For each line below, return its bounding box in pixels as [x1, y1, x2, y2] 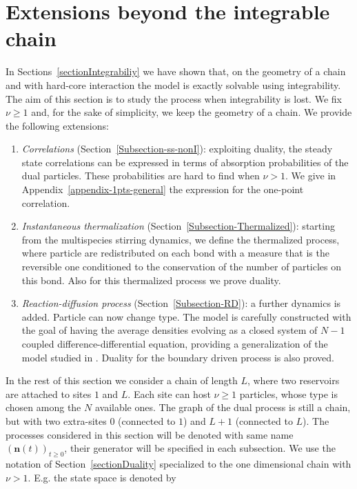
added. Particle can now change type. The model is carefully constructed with [21, 309, 351, 323]
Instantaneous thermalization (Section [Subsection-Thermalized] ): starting [21, 219, 335, 233]
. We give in [285, 168, 336, 183]
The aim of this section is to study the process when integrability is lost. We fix [6, 91, 342, 106]
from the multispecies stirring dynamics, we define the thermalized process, [21, 232, 340, 246]
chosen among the [6, 400, 81, 415]
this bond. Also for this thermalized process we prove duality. [21, 272, 281, 287]
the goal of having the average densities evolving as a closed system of [21, 323, 318, 337]
